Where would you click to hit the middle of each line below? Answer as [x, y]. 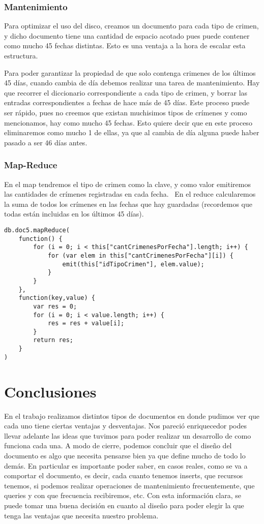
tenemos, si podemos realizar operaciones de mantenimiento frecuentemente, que [129, 485]
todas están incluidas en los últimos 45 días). [74, 214]
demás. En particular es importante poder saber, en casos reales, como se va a [126, 465]
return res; [53, 340]
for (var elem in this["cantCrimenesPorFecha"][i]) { [141, 255]
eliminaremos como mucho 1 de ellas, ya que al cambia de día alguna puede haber [132, 132]
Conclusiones [50, 391]
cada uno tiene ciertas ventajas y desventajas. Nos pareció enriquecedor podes [125, 426]
